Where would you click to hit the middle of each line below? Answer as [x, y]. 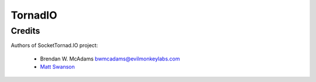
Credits [25, 31]
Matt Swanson [58, 67]
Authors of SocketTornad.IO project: [54, 45]
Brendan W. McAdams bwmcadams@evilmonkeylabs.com [110, 59]
